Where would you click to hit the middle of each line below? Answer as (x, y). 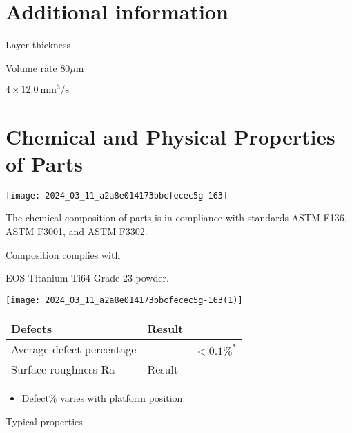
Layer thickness (38, 45)
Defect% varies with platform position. (104, 398)
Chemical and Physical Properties (170, 136)
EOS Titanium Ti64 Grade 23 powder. (87, 278)
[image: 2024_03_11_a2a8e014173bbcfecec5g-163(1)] (124, 300)
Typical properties (44, 421)
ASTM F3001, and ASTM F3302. (77, 231)
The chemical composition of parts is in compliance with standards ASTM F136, (176, 218)
